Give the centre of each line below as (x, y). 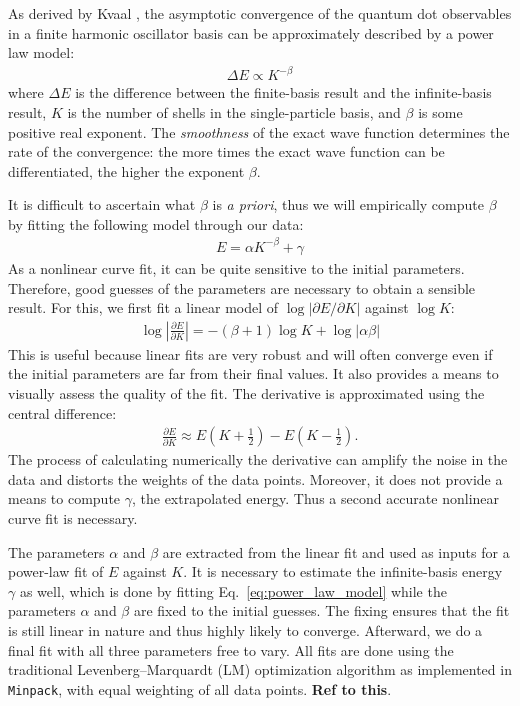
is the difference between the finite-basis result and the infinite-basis (283, 92)
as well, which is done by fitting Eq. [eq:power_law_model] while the (233, 590)
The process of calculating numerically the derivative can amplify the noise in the (258, 459)
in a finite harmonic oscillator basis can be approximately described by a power (251, 32)
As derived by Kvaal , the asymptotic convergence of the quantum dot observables (260, 13)
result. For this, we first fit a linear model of (143, 307)
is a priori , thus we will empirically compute (348, 204)
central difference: (62, 412)
